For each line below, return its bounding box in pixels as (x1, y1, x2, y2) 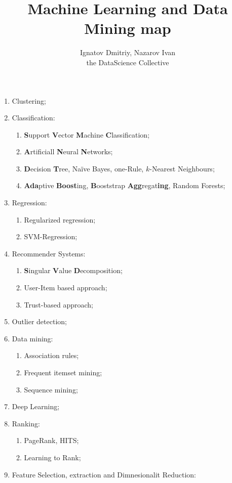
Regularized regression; (24, 214, 96, 225)
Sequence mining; (24, 384, 78, 394)
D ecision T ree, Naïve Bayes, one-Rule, (24, 163, 144, 173)
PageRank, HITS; (24, 435, 79, 446)
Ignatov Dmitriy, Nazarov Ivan (80, 47, 176, 58)
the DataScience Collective (86, 57, 169, 67)
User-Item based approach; (24, 282, 107, 293)
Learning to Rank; (24, 452, 81, 462)
